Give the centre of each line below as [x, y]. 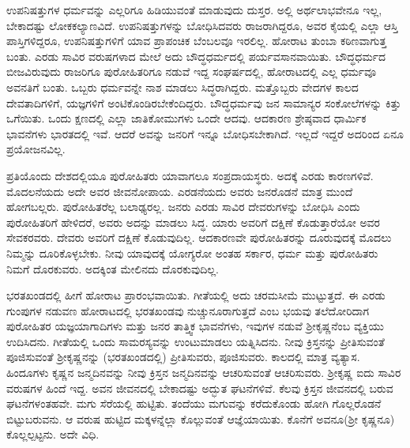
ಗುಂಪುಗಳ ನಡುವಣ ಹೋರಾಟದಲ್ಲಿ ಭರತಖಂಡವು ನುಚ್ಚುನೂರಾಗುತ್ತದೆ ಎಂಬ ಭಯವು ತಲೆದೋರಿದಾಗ [188, 310]
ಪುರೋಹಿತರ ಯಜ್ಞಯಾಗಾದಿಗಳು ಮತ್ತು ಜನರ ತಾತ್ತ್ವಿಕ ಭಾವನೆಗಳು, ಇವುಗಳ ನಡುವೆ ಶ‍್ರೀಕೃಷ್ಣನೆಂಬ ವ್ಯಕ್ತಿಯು [196, 326]
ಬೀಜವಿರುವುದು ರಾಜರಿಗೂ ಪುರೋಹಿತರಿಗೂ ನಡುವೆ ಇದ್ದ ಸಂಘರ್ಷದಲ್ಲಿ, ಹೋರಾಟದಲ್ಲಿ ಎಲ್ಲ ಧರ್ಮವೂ [192, 72]
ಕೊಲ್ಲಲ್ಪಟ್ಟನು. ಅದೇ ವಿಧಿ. [53, 434]
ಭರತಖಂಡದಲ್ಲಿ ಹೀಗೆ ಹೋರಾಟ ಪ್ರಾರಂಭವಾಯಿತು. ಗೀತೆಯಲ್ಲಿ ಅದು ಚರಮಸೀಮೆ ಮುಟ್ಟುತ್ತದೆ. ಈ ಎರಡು [196, 295]
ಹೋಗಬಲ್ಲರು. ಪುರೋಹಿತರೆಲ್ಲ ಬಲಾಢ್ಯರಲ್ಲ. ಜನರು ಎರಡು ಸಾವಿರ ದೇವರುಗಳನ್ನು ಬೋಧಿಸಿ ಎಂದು [183, 207]
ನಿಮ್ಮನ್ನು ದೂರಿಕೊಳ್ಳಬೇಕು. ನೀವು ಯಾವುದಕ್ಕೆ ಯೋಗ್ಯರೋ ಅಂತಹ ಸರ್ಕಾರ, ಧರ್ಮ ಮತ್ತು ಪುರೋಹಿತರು [192, 252]
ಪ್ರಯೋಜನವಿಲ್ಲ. [36, 149]
